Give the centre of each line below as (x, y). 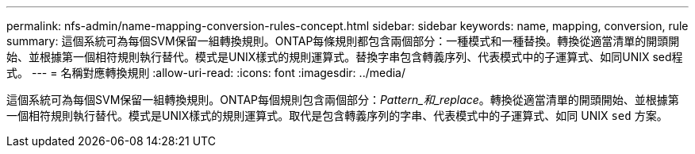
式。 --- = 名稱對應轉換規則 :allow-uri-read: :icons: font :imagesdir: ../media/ (206, 73)
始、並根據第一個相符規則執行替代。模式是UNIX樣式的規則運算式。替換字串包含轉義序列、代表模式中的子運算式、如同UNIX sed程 (345, 57)
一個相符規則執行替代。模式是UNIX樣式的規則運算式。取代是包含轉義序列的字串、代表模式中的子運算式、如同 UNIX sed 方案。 (337, 115)
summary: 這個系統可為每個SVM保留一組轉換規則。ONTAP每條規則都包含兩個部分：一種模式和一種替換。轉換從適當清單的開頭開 (343, 41)
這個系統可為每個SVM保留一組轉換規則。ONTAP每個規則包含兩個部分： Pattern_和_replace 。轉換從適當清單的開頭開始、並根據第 (343, 100)
